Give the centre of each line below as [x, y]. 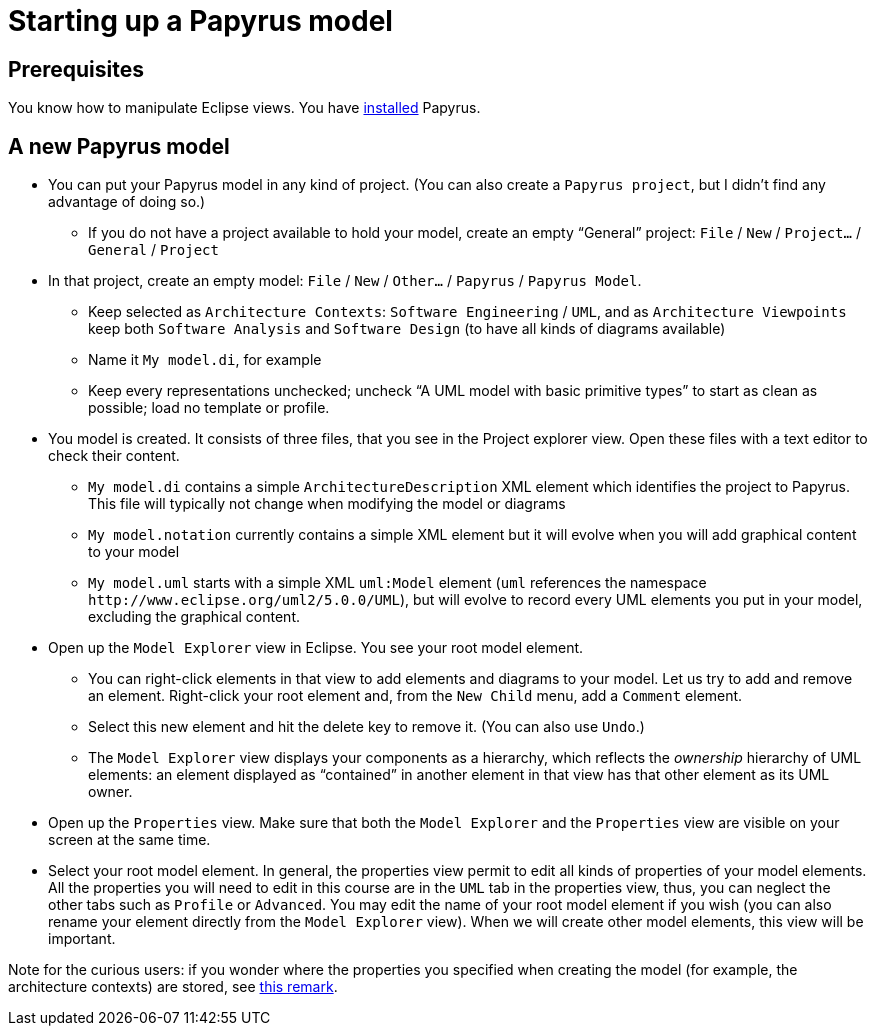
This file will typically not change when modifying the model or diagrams [327, 504]
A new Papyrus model [119, 146]
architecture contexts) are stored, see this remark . [173, 987]
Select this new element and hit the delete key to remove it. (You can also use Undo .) [366, 727]
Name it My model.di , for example [205, 360]
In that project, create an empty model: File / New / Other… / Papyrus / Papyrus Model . [345, 281]
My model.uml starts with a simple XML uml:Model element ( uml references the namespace [397, 583]
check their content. [114, 456]
